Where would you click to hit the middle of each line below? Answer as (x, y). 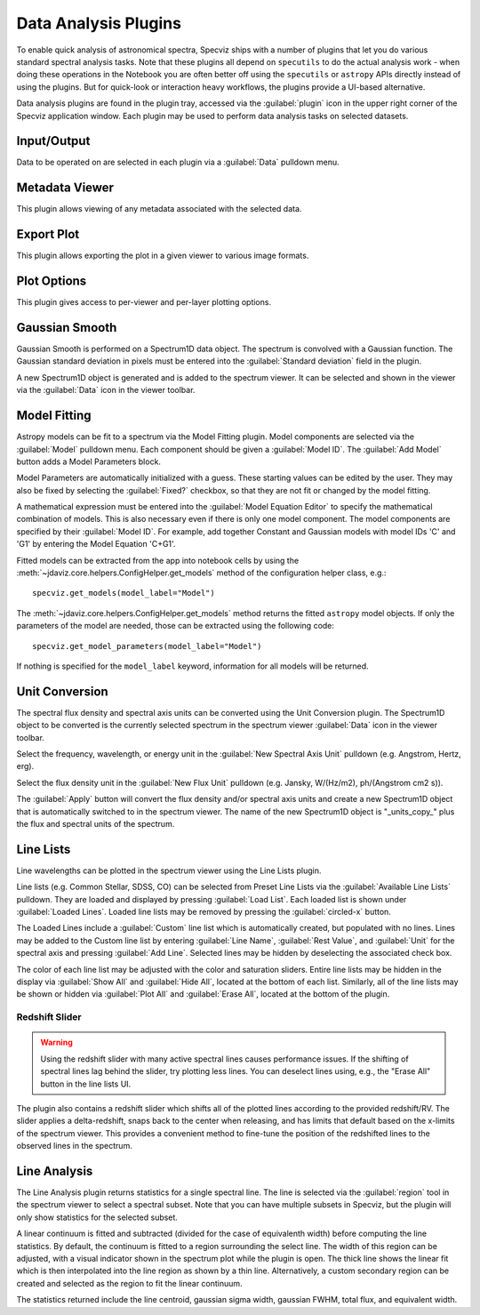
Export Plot (48, 234)
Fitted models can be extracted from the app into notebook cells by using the (158, 560)
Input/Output (53, 141)
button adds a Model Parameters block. (89, 461)
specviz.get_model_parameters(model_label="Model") (147, 646)
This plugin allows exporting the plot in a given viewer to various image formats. (163, 256)
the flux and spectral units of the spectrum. (96, 824)
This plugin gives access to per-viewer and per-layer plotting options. (144, 302)
